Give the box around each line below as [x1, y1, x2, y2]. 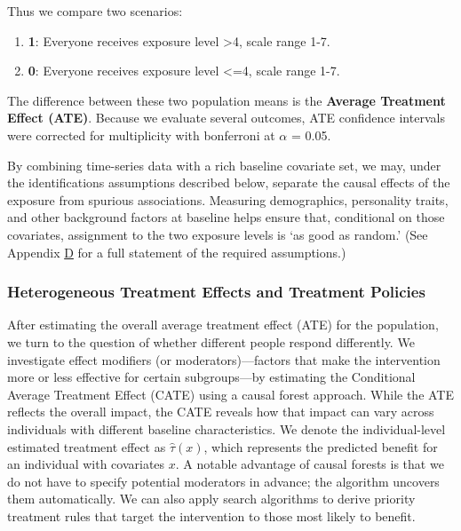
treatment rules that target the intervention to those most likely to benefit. [7, 506, 416, 525]
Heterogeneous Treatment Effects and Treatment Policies [7, 281, 425, 303]
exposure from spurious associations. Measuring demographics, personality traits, [7, 190, 449, 209]
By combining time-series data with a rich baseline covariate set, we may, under [7, 155, 441, 174]
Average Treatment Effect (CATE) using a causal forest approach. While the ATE [7, 384, 455, 403]
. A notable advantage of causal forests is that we [175, 455, 444, 473]
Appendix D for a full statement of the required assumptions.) [7, 242, 346, 261]
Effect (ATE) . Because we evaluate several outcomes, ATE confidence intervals [7, 108, 445, 127]
